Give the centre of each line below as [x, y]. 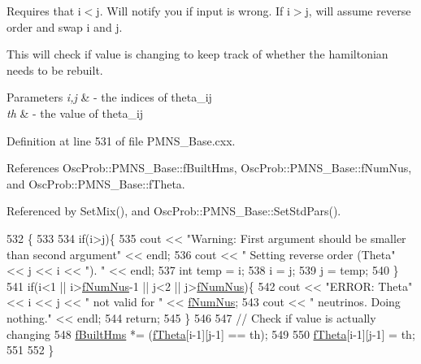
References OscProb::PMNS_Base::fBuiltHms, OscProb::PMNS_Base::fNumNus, [209, 168]
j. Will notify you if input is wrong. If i [193, 11]
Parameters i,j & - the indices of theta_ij [109, 97]
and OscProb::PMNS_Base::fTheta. [96, 183]
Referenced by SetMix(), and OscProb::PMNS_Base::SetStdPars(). [174, 211]
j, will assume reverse [358, 11]
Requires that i [44, 11]
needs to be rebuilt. [55, 69]
